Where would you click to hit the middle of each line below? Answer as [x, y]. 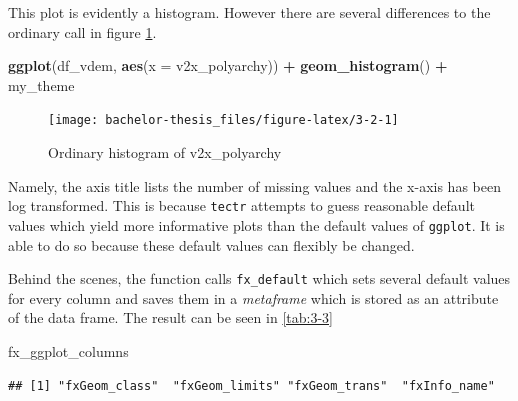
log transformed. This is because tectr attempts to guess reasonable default [241, 205]
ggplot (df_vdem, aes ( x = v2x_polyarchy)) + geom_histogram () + [228, 65]
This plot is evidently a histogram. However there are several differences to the [249, 12]
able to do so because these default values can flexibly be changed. [211, 244]
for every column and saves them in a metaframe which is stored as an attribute [253, 297]
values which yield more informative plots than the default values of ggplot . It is [256, 224]
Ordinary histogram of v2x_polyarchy [165, 152]
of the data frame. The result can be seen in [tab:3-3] [170, 317]
